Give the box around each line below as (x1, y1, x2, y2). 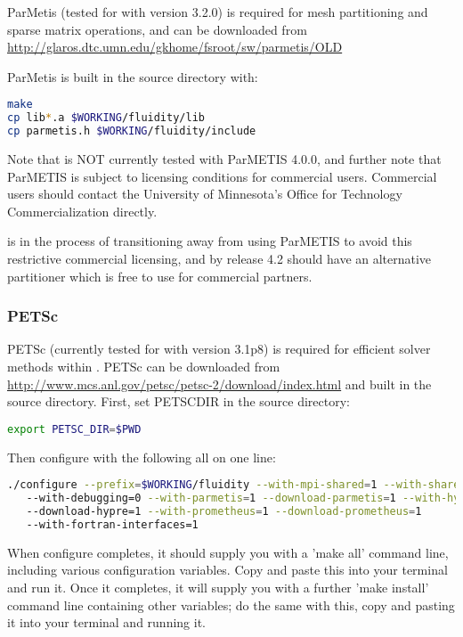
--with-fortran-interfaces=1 (26, 518, 199, 531)
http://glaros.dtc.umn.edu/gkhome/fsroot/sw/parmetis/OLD (7, 37, 343, 56)
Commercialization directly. (7, 201, 158, 220)
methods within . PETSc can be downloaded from (7, 356, 280, 375)
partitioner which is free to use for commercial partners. (7, 266, 313, 285)
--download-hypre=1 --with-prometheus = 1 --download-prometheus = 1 (26, 504, 422, 518)
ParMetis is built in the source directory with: (7, 67, 258, 86)
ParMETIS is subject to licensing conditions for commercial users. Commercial (7, 167, 437, 185)
